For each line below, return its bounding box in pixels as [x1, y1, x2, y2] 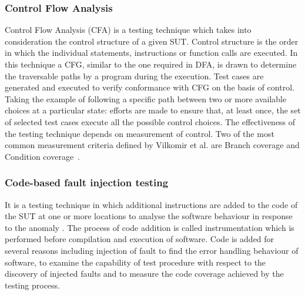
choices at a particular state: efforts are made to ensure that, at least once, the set [5, 104, 301, 116]
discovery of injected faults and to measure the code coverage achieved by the [5, 267, 284, 280]
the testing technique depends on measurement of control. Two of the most [5, 127, 274, 139]
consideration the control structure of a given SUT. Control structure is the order [5, 35, 299, 47]
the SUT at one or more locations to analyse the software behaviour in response [5, 210, 293, 222]
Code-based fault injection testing [5, 175, 169, 190]
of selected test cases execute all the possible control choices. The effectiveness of [5, 115, 296, 128]
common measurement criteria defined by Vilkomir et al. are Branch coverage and [5, 139, 300, 151]
